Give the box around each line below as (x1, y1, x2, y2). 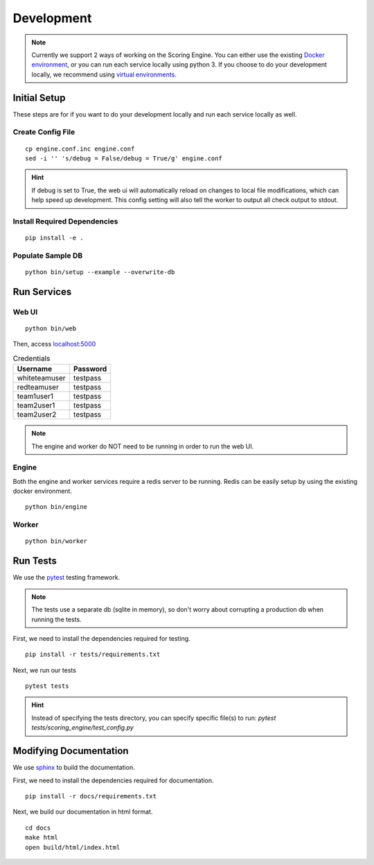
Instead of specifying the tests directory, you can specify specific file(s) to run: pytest (31, 714, 276, 722)
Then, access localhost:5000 (12, 340, 96, 348)
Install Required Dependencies (12, 216, 118, 226)
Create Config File (12, 127, 75, 137)
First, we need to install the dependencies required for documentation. (12, 776, 214, 784)
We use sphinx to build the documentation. (12, 764, 135, 772)
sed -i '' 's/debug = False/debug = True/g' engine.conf (25, 154, 223, 162)
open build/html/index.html (25, 843, 121, 851)
